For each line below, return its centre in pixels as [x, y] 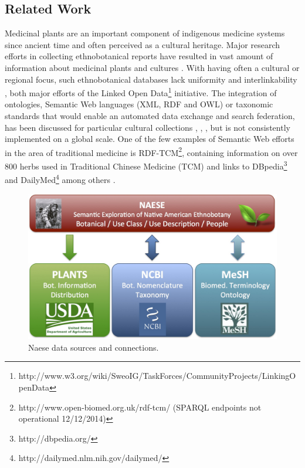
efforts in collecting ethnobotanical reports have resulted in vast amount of [139, 56]
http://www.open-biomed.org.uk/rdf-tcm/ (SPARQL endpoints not [140, 407]
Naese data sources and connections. [94, 347]
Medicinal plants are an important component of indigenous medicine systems [145, 33]
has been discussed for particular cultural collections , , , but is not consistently [148, 127]
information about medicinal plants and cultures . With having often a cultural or [152, 67]
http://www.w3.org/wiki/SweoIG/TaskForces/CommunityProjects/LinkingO [157, 376]
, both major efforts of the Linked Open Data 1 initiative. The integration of [141, 92]
